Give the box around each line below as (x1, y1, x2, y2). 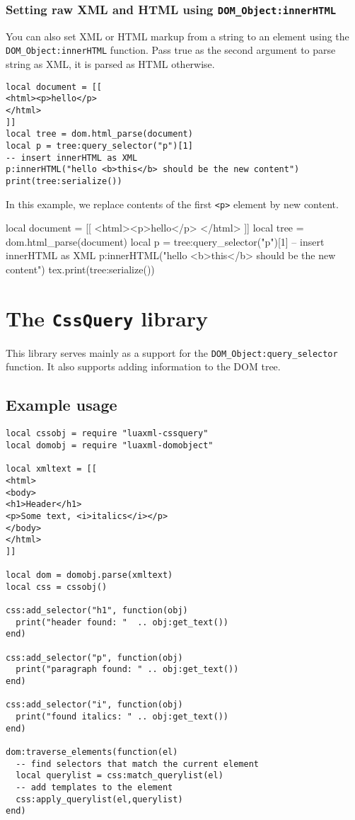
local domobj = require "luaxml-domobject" (6, 440, 214, 450)
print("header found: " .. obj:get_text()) (16, 617, 228, 627)
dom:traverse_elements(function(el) (6, 746, 178, 757)
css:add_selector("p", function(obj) (6, 652, 183, 663)
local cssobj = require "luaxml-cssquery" (6, 428, 209, 439)
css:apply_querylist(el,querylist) (16, 794, 183, 804)
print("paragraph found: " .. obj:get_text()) (16, 664, 239, 675)
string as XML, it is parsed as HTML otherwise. (6, 57, 215, 72)
